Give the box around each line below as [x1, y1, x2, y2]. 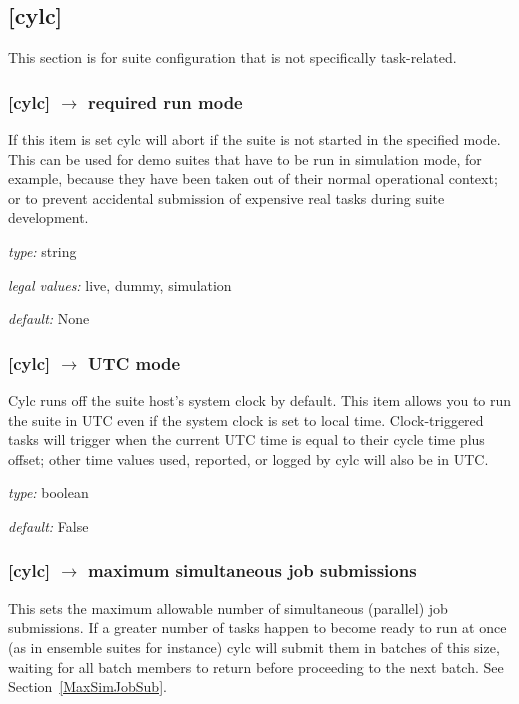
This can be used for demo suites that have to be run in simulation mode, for [8, 148, 482, 169]
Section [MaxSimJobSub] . [8, 676, 167, 697]
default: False [8, 515, 89, 536]
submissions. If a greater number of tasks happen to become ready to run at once [8, 617, 507, 638]
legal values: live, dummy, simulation [8, 274, 232, 295]
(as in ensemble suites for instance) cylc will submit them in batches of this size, [8, 636, 500, 657]
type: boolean [8, 482, 89, 503]
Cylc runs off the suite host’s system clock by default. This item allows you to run [8, 389, 512, 410]
